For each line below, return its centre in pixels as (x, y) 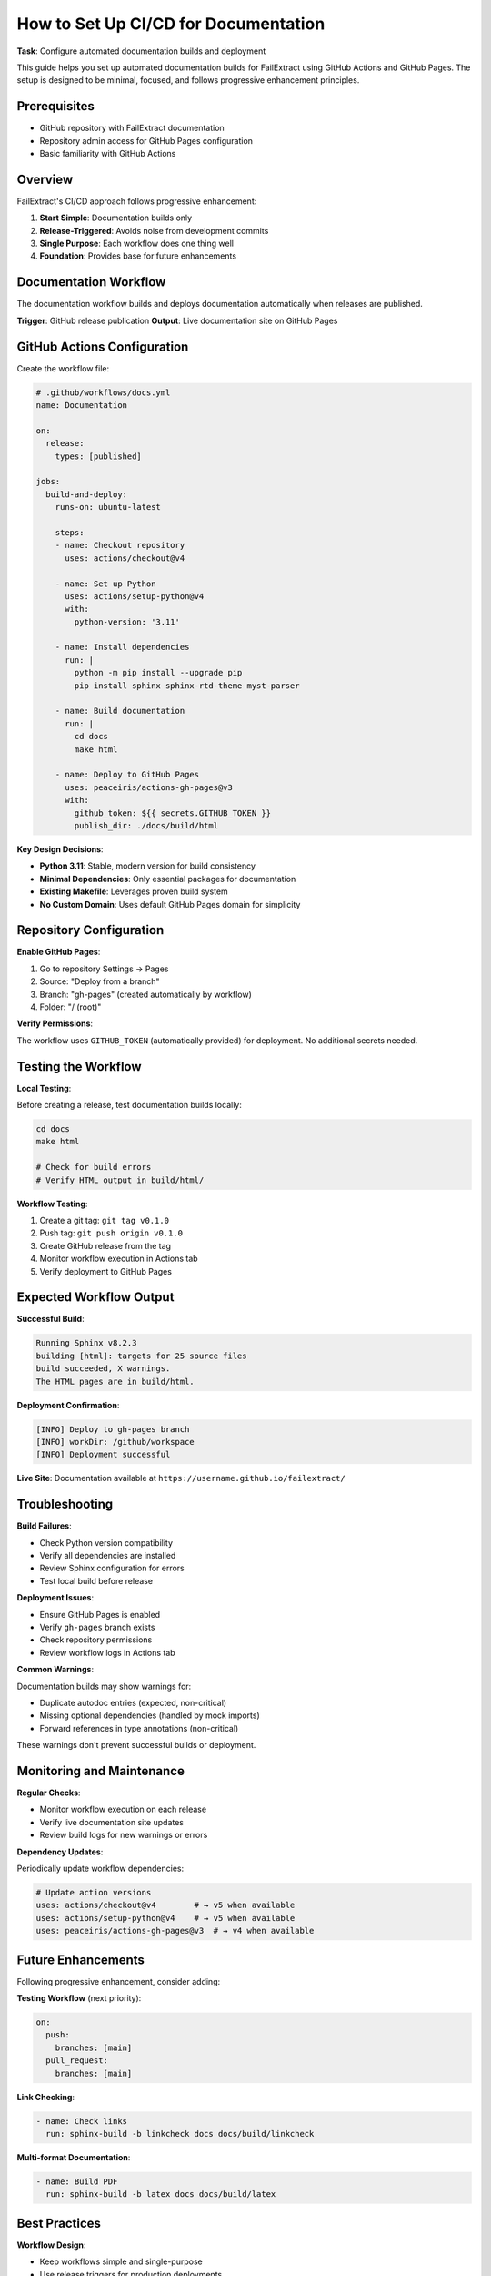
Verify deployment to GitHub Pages (106, 1271)
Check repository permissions (96, 1640)
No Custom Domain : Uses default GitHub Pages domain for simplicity (170, 904)
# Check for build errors (94, 1167)
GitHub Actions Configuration (103, 346)
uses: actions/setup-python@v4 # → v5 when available (165, 1918)
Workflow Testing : (52, 1204)
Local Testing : (44, 1088)
